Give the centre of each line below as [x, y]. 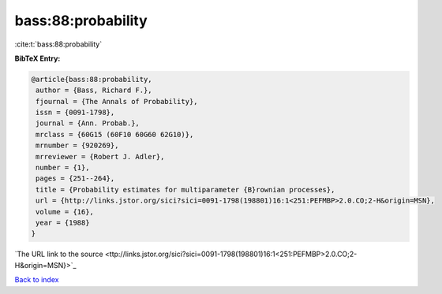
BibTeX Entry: [37, 58]
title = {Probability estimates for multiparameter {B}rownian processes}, [185, 190]
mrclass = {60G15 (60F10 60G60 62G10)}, [115, 134]
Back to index [37, 280]
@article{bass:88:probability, [92, 79]
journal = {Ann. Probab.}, [88, 123]
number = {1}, [63, 168]
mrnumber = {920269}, [77, 145]
